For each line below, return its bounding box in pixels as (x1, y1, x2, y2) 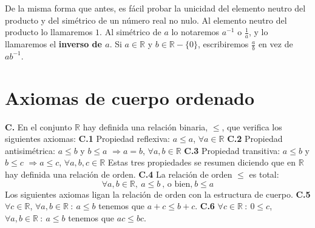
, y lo (249, 25, 268, 38)
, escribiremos (197, 38, 249, 50)
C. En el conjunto (5, 120, 72, 133)
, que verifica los (222, 120, 282, 133)
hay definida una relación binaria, (83, 120, 208, 133)
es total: (249, 167, 279, 180)
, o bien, (162, 179, 193, 189)
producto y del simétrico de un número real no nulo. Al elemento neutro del (5, 13, 287, 26)
